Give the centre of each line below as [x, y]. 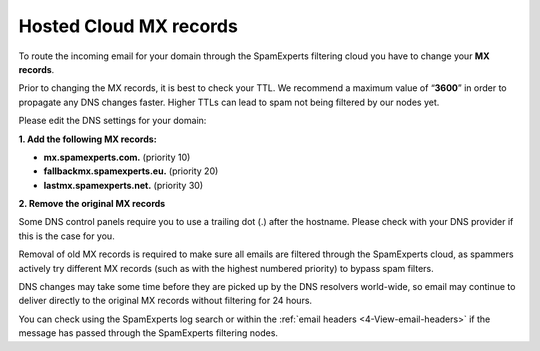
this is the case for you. [66, 236]
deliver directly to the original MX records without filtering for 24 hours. [165, 301]
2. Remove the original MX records [92, 204]
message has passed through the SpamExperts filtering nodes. [148, 333]
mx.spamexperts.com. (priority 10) [117, 157]
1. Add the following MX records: [87, 139]
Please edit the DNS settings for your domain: [112, 121]
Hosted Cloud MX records [128, 26]
